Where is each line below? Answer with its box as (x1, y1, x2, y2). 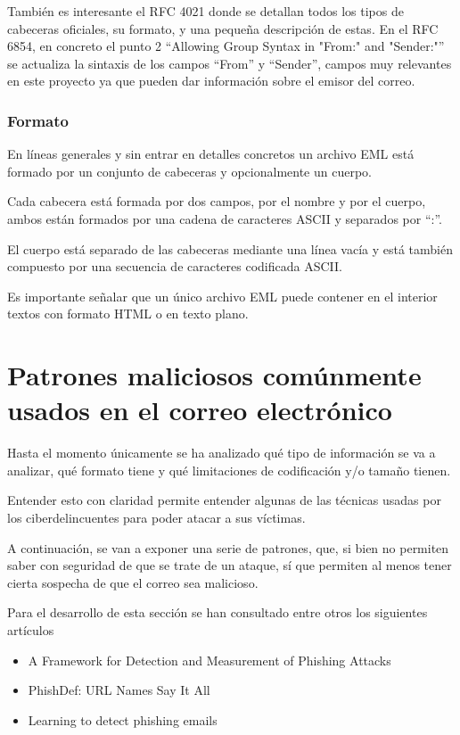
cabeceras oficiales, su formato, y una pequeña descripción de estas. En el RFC (7, 19, 439, 37)
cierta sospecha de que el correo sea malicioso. (7, 573, 259, 591)
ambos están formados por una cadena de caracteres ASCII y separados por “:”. (7, 209, 442, 227)
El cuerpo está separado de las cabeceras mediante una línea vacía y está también (7, 239, 453, 258)
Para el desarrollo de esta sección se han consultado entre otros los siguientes (7, 603, 428, 622)
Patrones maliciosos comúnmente (7, 357, 422, 393)
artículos (7, 621, 54, 639)
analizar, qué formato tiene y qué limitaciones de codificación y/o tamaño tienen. (7, 460, 451, 479)
